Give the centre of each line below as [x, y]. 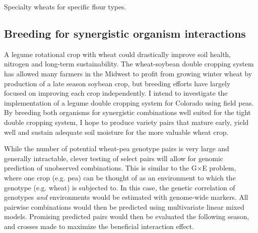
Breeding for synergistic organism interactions [125, 33]
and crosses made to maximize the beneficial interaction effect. [99, 226]
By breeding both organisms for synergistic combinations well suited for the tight [128, 112]
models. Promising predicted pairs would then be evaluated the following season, [127, 216]
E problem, [219, 168]
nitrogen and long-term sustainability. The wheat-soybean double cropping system [129, 64]
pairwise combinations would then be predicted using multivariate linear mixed [124, 206]
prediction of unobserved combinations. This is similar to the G [100, 168]
